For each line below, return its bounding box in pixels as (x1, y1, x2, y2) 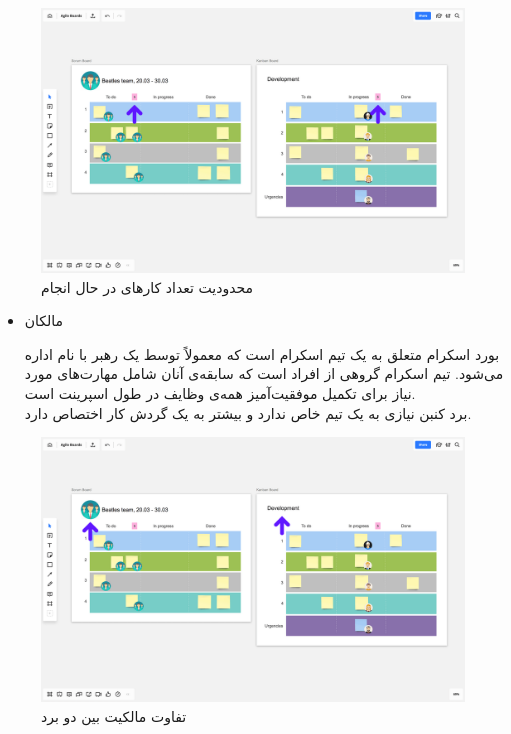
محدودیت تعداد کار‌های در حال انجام (41, 276, 254, 297)
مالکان (24, 310, 64, 331)
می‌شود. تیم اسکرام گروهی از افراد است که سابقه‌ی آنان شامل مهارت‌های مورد (24, 363, 504, 384)
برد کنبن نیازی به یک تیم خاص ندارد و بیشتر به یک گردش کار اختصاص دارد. (24, 402, 472, 423)
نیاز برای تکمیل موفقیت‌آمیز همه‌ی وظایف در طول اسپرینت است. (24, 382, 416, 403)
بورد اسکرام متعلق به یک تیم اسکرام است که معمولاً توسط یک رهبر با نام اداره (24, 343, 500, 364)
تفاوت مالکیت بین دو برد (41, 705, 187, 726)
